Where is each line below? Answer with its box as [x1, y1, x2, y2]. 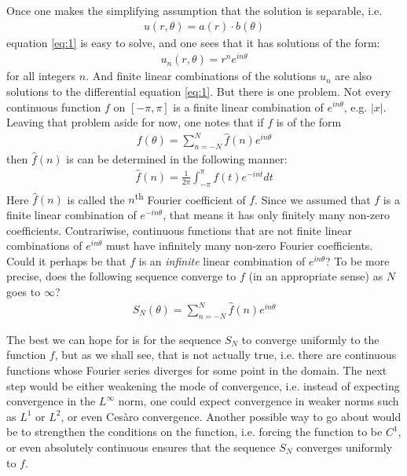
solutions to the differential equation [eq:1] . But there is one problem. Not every [6, 82, 391, 99]
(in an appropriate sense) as [248, 268, 383, 284]
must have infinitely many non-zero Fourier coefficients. [106, 237, 373, 254]
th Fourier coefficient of [134, 189, 246, 207]
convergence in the [6, 393, 96, 409]
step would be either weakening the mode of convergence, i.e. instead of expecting [6, 377, 400, 394]
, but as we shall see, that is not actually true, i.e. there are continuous [54, 346, 397, 363]
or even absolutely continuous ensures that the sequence [6, 438, 276, 455]
